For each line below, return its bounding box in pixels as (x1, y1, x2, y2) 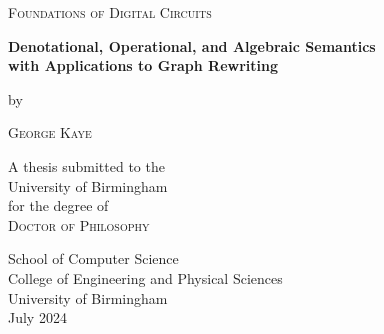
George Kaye (8, 122, 92, 143)
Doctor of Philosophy (8, 214, 150, 235)
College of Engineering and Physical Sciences (8, 267, 283, 288)
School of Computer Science (8, 248, 179, 269)
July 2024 (8, 307, 67, 328)
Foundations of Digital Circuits (8, 2, 212, 22)
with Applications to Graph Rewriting (8, 55, 279, 76)
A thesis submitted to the (8, 155, 165, 176)
